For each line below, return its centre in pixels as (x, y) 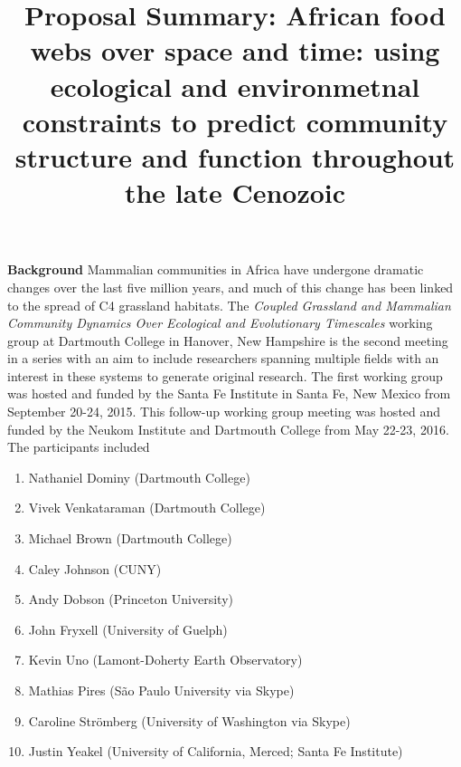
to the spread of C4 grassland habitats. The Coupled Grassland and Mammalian (229, 305)
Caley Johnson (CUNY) (95, 568)
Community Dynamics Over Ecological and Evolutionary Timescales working (220, 323)
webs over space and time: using (235, 50)
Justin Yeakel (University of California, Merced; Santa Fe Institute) (216, 751)
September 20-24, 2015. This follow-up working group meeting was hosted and (224, 412)
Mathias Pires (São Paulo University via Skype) (161, 690)
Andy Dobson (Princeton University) (131, 599)
